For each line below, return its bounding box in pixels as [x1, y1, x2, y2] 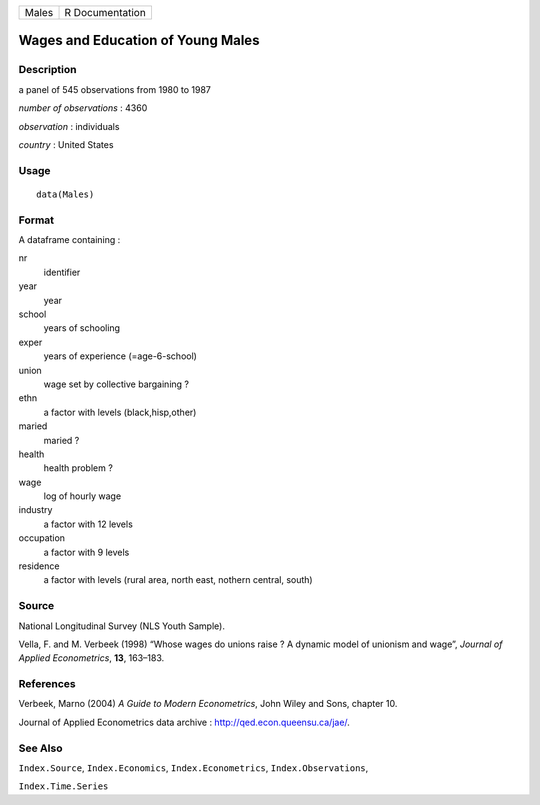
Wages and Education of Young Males [18, 32, 260, 49]
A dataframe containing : [18, 234, 121, 246]
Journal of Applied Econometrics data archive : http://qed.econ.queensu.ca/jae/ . [18, 716, 350, 728]
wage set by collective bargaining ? [43, 378, 190, 390]
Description [18, 63, 77, 77]
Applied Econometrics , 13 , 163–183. [18, 652, 165, 664]
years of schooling [43, 322, 120, 334]
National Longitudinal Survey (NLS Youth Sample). [18, 620, 225, 632]
